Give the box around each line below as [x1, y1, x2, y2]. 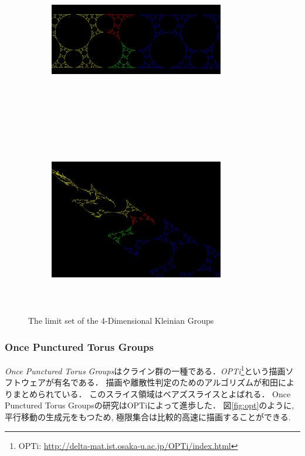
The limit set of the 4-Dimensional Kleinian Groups [28, 314, 214, 327]
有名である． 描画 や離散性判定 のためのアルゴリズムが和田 [53, 376, 279, 388]
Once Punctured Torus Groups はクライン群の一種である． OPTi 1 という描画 [5, 363, 286, 377]
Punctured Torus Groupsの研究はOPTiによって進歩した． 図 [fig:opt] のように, [5, 399, 294, 411]
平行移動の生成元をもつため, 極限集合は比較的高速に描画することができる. [5, 411, 291, 423]
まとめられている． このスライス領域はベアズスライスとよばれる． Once [12, 387, 291, 400]
